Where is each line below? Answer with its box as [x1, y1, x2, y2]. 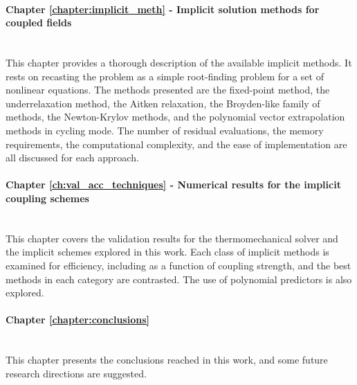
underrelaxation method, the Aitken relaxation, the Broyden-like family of [6, 96, 320, 110]
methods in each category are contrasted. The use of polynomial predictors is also [6, 271, 352, 286]
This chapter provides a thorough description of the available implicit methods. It [6, 55, 352, 69]
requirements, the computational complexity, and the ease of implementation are [6, 136, 347, 151]
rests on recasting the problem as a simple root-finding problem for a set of [6, 69, 324, 83]
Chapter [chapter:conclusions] [6, 312, 149, 327]
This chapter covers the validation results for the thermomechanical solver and [6, 231, 338, 245]
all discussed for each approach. [6, 150, 139, 165]
